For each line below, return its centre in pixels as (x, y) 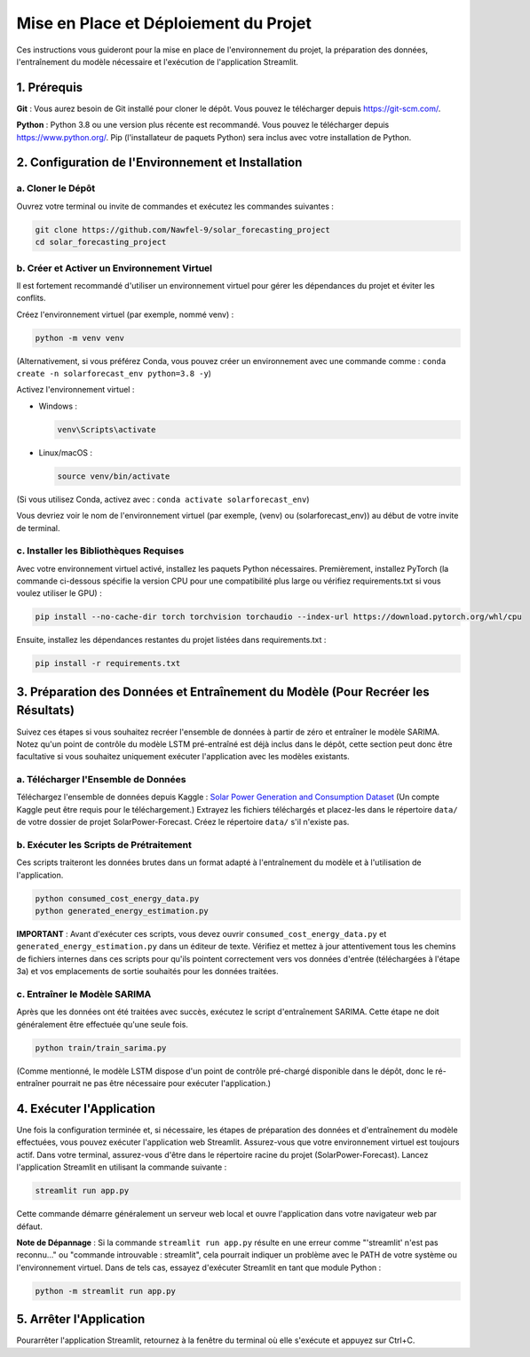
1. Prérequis (50, 87)
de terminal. (38, 528)
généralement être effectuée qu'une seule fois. (102, 1024)
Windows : (58, 406)
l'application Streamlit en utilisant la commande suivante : (122, 1167)
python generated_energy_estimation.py (122, 911)
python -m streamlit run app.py (106, 1291)
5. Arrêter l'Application (81, 1319)
